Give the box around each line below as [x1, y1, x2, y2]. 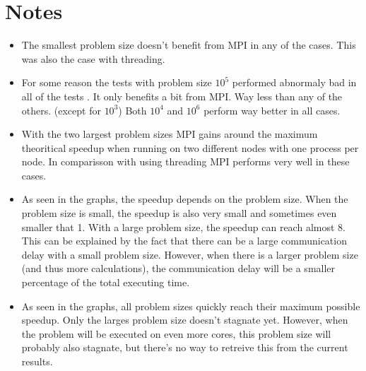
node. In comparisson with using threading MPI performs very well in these [21, 154, 350, 169]
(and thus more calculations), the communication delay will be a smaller [21, 261, 336, 276]
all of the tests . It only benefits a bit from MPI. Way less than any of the [21, 88, 343, 103]
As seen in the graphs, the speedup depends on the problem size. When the [21, 192, 348, 206]
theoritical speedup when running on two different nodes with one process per [21, 140, 359, 155]
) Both [118, 102, 147, 117]
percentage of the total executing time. [21, 275, 190, 290]
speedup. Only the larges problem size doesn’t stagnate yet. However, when [21, 312, 348, 327]
